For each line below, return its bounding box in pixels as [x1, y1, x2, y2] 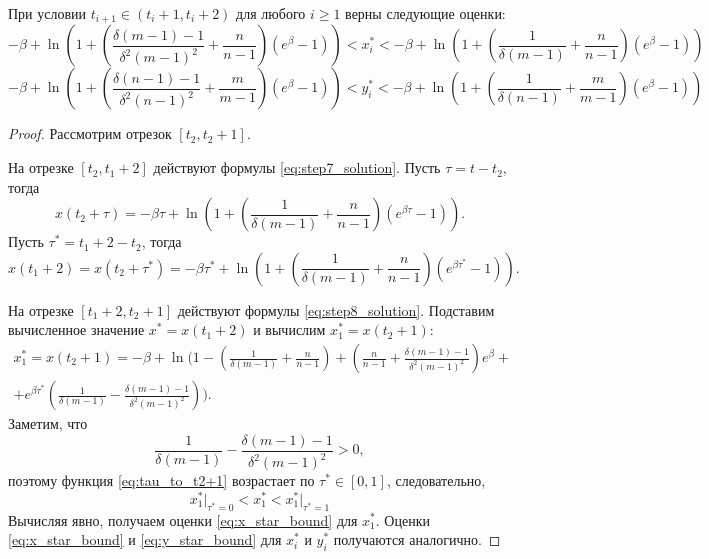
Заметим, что [8, 413, 88, 434]
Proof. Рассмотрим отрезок [8, 123, 172, 144]
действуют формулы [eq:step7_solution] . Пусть [153, 157, 441, 178]
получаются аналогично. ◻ [333, 529, 501, 550]
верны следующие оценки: [345, 3, 506, 23]
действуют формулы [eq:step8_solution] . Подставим [177, 299, 495, 320]
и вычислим [253, 319, 326, 340]
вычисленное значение [8, 319, 145, 340]
